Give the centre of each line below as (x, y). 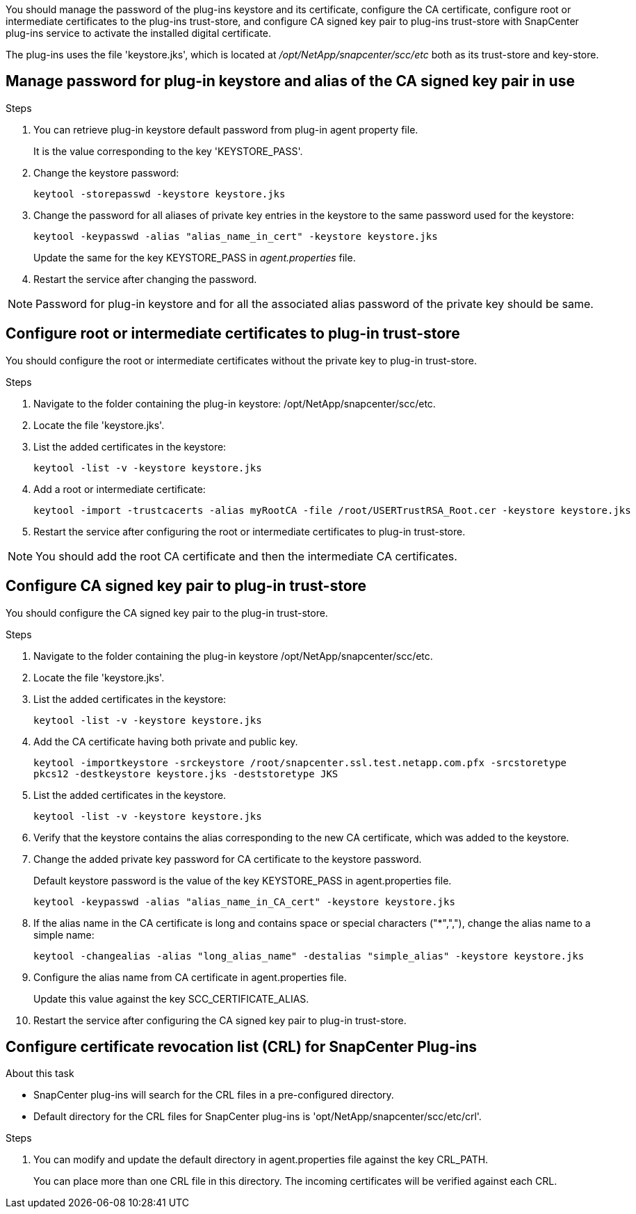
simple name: (64, 934)
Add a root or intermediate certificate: (120, 489)
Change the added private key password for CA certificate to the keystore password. (228, 859)
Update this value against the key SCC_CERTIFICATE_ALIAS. (171, 998)
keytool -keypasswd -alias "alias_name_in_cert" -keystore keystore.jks (236, 236)
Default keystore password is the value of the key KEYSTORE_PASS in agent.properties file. (243, 880)
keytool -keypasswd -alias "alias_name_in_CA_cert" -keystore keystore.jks (244, 901)
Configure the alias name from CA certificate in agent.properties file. (190, 977)
